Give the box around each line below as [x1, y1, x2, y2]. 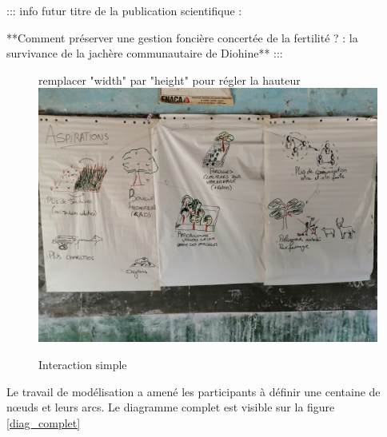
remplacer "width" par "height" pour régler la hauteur [38, 71, 301, 88]
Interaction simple [38, 356, 127, 372]
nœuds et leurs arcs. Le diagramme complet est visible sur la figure [6, 399, 335, 415]
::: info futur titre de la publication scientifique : [6, 2, 242, 18]
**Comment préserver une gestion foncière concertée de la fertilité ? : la [6, 29, 358, 46]
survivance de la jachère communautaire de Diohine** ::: [6, 45, 283, 62]
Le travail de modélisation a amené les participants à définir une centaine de [6, 383, 381, 399]
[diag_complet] [6, 414, 81, 431]
